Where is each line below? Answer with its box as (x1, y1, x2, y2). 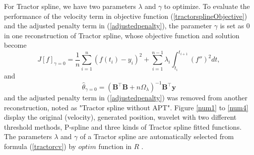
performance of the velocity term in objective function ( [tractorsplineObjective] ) (4, 10, 247, 21)
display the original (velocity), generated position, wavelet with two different (4, 112, 237, 122)
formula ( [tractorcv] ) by (4, 141, 76, 151)
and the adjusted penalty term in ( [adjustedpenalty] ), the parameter (4, 20, 212, 31)
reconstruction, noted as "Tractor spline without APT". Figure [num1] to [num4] (4, 102, 249, 112)
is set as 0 (220, 20, 250, 31)
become (4, 40, 27, 50)
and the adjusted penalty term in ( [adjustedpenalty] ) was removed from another (4, 92, 248, 102)
